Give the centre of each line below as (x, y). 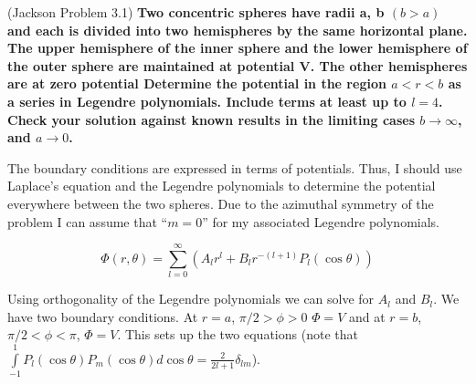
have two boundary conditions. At (103, 316)
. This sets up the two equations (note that (238, 334)
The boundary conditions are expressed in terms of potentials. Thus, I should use (235, 167)
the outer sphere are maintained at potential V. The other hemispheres (238, 65)
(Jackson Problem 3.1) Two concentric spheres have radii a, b (196, 12)
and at (367, 316)
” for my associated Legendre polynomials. (321, 221)
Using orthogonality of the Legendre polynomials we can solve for (191, 299)
